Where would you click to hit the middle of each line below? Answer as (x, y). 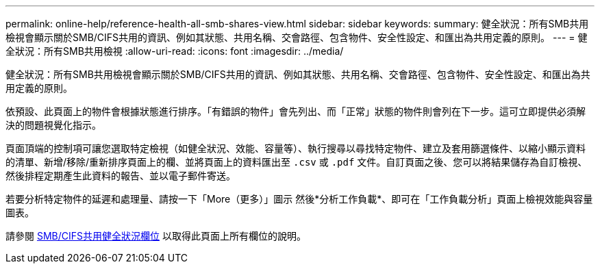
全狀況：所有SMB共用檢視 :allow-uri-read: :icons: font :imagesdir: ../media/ (175, 51)
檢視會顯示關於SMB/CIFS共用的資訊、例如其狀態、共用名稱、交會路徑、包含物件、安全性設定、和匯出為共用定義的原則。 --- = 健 (297, 37)
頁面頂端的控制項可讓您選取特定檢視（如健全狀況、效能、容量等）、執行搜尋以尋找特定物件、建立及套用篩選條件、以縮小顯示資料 (296, 148)
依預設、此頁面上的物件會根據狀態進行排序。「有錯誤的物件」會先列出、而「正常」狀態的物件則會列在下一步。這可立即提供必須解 (296, 111)
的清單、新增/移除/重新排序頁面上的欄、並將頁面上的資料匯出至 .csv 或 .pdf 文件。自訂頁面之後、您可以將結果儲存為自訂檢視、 (297, 162)
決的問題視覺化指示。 (53, 125)
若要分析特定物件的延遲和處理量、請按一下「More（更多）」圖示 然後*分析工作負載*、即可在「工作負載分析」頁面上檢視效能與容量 (299, 199)
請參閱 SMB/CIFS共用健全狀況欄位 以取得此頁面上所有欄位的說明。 (156, 236)
